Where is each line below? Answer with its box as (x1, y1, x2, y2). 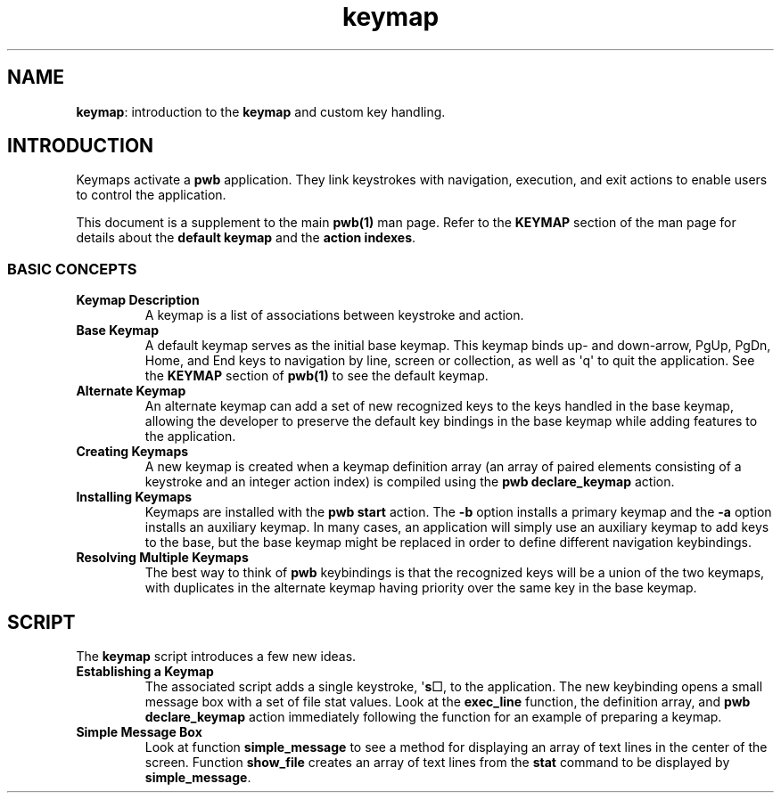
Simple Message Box (76, 724, 202, 740)
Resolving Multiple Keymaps (76, 550, 249, 566)
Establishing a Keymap (76, 664, 214, 680)
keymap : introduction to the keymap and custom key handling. (76, 103, 446, 119)
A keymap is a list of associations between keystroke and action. (144, 307, 524, 323)
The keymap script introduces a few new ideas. (76, 649, 357, 665)
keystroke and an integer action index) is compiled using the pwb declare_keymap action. (144, 474, 675, 490)
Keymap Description (76, 292, 200, 308)
